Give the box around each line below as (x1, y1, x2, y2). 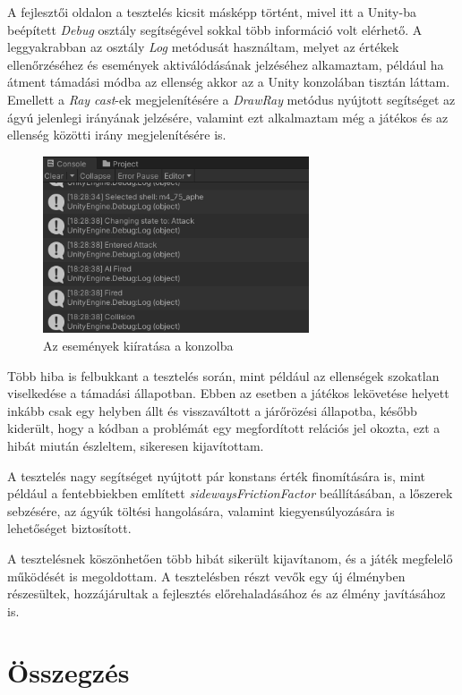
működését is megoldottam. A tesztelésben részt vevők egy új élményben (7, 566, 406, 585)
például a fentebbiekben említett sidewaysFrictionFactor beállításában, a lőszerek (7, 484, 453, 503)
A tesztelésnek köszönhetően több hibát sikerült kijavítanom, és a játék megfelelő (7, 548, 453, 567)
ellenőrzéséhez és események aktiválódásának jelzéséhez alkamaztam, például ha (7, 55, 444, 73)
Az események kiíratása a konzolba (43, 335, 234, 354)
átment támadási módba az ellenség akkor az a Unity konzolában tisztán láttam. (7, 72, 450, 91)
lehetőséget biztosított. (7, 519, 132, 538)
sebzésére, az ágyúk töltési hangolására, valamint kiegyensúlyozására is (7, 501, 395, 520)
